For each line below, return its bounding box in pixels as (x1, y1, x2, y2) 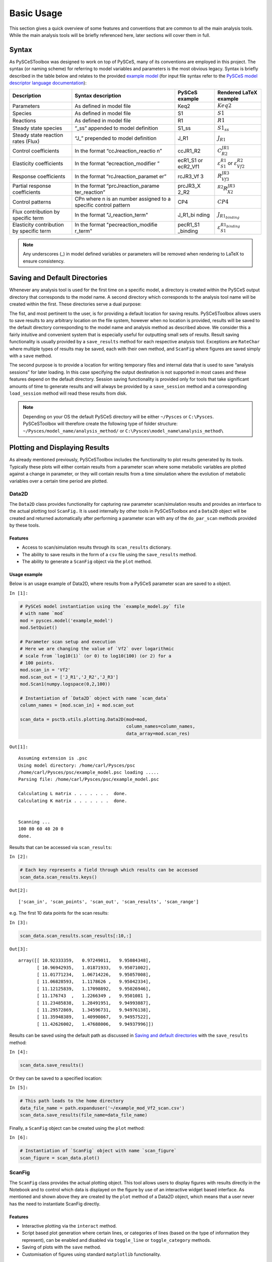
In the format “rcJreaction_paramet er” (75, 173, 167, 180)
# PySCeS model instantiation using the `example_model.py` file (20, 603, 185, 609)
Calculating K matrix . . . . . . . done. (18, 798, 127, 804)
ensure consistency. (23, 258, 65, 264)
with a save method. (9, 352, 52, 358)
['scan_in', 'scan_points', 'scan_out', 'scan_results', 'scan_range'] (18, 899, 199, 905)
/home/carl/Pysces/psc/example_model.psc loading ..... (18, 770, 159, 775)
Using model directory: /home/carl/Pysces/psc (18, 762, 135, 768)
